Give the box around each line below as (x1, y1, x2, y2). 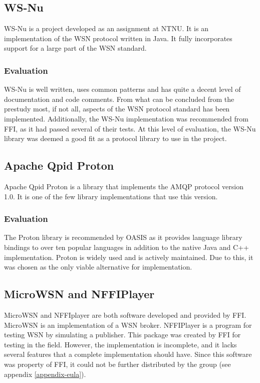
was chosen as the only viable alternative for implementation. (4, 262, 192, 272)
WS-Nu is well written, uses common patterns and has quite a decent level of (4, 84, 241, 94)
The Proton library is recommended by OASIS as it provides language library (4, 232, 242, 242)
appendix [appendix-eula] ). (4, 368, 86, 379)
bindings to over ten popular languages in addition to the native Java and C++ (4, 241, 249, 252)
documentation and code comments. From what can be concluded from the (4, 93, 234, 104)
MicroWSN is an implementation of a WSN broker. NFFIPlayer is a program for (4, 319, 252, 330)
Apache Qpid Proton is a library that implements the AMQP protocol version (4, 181, 244, 191)
